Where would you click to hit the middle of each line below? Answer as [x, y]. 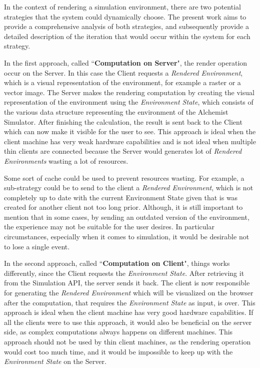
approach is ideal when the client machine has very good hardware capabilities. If [129, 312]
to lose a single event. [37, 246]
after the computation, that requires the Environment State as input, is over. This [130, 302]
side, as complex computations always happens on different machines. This [118, 332]
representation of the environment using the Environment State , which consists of [129, 102]
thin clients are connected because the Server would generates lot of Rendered [123, 151]
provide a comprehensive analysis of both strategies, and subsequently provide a [126, 26]
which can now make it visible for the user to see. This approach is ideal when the [130, 131]
